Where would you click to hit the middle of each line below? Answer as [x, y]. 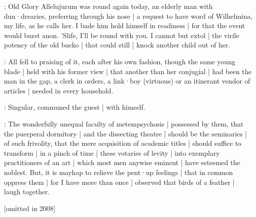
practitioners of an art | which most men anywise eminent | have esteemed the [122, 162]
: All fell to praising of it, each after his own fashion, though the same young [120, 61]
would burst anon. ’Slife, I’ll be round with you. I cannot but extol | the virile [122, 35]
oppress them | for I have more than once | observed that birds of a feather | [119, 182]
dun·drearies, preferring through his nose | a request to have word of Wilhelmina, [128, 16]
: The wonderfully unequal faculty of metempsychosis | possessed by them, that [124, 123]
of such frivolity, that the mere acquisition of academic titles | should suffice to [123, 143]
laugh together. [27, 192]
